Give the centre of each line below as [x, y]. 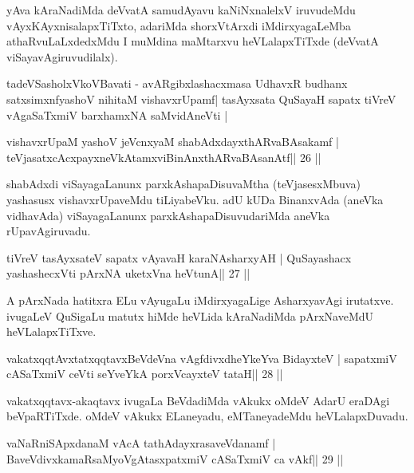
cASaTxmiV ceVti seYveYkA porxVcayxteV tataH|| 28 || [145, 374]
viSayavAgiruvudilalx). [62, 56]
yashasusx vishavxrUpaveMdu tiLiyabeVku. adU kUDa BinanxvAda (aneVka [195, 199]
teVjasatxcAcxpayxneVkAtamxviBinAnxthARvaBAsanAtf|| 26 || [164, 157]
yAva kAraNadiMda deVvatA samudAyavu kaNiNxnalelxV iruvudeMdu [181, 10]
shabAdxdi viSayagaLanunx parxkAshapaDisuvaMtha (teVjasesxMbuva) [183, 184]
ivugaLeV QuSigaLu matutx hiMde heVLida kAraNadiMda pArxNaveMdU [190, 315]
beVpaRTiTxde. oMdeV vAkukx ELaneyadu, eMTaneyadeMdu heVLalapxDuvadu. [207, 416]
